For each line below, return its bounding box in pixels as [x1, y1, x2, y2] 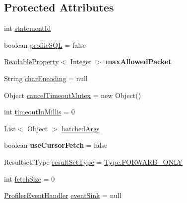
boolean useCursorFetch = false [4, 140, 108, 150]
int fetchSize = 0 [4, 173, 55, 184]
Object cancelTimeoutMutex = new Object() [4, 90, 141, 100]
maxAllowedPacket [105, 56, 172, 67]
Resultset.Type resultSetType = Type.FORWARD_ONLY [4, 156, 183, 167]
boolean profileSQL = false [4, 39, 86, 50]
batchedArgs [62, 123, 100, 133]
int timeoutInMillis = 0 [4, 106, 75, 117]
